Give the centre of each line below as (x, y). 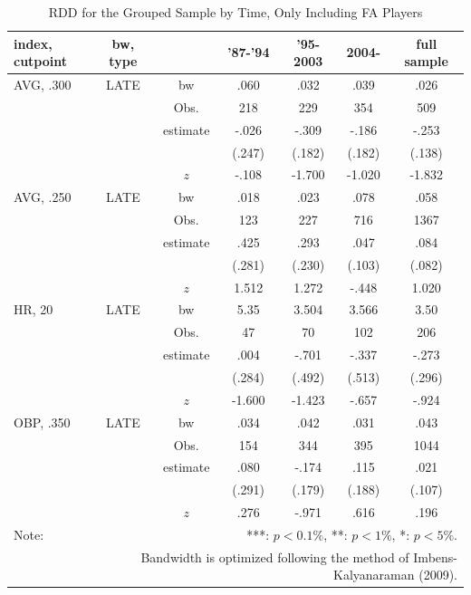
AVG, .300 (43, 85)
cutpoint (41, 61)
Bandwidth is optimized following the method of (275, 557)
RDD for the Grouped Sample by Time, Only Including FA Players (235, 12)
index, (33, 43)
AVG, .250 (43, 197)
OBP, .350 (42, 422)
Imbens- (435, 557)
